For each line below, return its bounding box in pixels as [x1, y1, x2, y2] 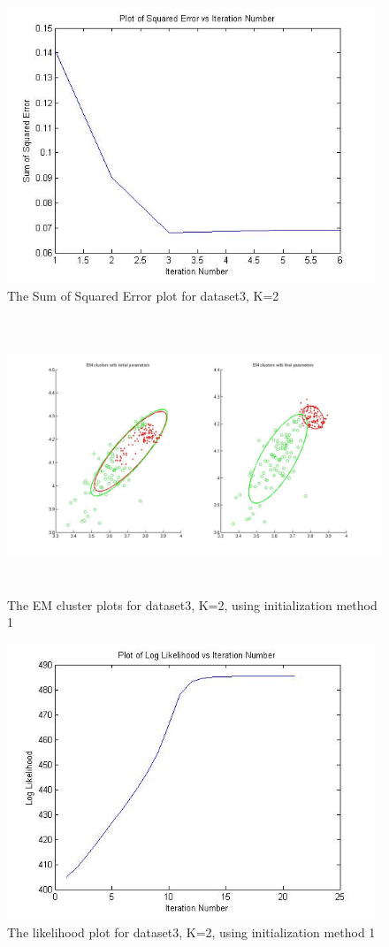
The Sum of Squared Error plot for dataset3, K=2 [7, 286, 279, 304]
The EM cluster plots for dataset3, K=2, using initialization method [7, 595, 378, 614]
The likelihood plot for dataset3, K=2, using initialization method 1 [7, 922, 376, 941]
